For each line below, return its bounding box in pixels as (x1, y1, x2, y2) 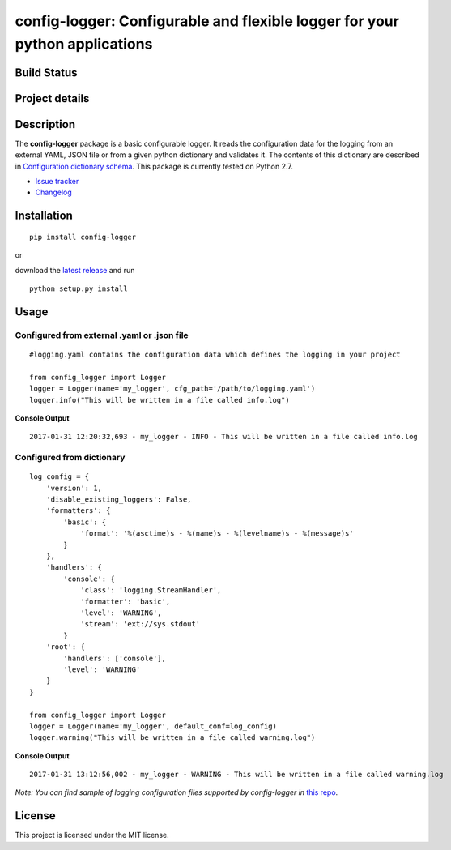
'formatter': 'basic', (80, 596, 171, 606)
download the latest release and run (15, 265, 135, 275)
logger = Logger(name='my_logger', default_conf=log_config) (29, 721, 277, 731)
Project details (15, 92, 90, 105)
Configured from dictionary (15, 452, 126, 463)
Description (15, 117, 76, 131)
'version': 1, (45, 483, 103, 493)
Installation (15, 209, 73, 223)
